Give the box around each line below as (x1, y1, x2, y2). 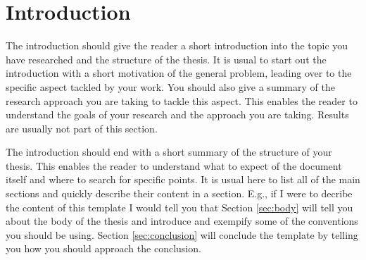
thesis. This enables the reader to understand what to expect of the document (6, 158, 342, 173)
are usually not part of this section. (6, 120, 158, 135)
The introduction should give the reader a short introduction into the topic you (6, 38, 348, 53)
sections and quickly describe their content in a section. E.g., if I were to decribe (6, 186, 353, 201)
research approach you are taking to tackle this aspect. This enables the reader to (6, 93, 358, 108)
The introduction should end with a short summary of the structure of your (6, 144, 332, 159)
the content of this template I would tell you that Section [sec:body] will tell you (6, 199, 353, 214)
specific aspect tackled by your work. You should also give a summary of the (6, 79, 335, 94)
